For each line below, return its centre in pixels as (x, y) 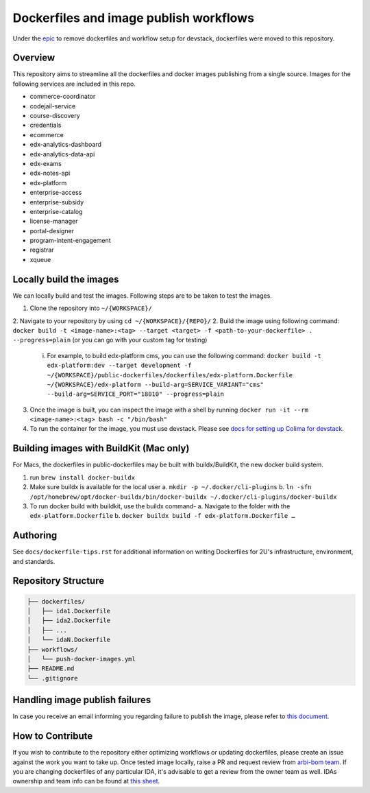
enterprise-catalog (56, 211)
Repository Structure (59, 581)
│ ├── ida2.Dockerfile (69, 620)
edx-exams (46, 163)
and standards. (34, 561)
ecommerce (47, 134)
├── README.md (51, 668)
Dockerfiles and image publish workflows (134, 18)
